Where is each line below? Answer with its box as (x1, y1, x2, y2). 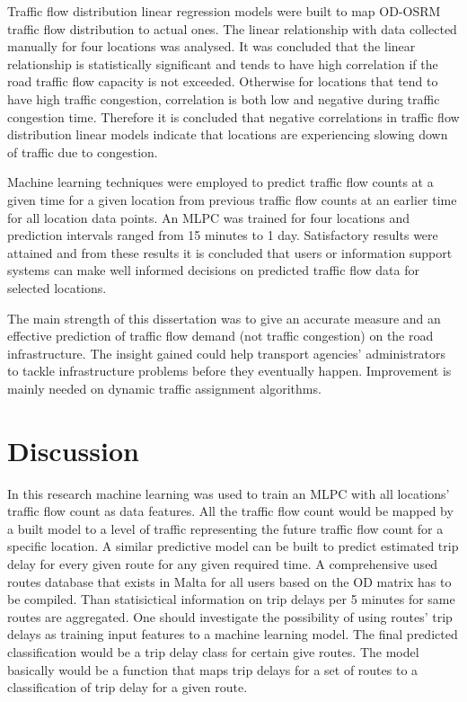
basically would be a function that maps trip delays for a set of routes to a (7, 660, 419, 679)
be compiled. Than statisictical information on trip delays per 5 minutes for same (7, 590, 455, 609)
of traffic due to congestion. (7, 142, 158, 161)
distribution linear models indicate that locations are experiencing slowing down (7, 125, 448, 144)
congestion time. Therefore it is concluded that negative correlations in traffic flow (7, 107, 460, 126)
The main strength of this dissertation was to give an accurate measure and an (7, 308, 441, 327)
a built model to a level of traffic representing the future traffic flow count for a (7, 519, 444, 538)
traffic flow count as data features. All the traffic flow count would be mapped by (7, 502, 454, 520)
